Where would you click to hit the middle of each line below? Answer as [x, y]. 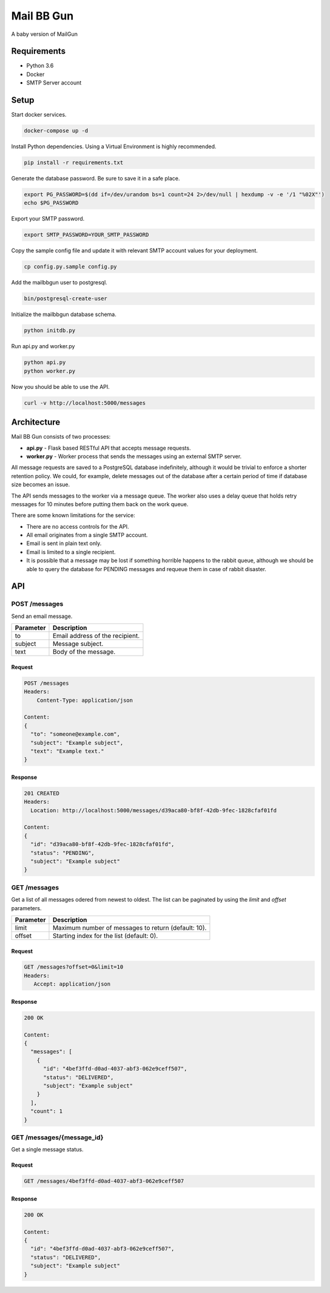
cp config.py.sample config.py [71, 267]
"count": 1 [47, 1111]
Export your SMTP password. [48, 219]
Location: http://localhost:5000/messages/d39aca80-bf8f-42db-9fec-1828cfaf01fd [154, 810]
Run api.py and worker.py [43, 346]
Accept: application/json [72, 984]
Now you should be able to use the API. [61, 386]
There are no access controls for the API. [78, 526]
